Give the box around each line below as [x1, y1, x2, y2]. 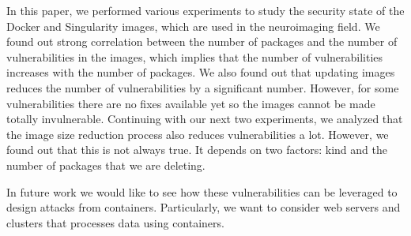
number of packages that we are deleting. [6, 156, 205, 173]
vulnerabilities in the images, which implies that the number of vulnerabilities [6, 48, 383, 65]
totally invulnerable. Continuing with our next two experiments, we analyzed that [6, 111, 403, 127]
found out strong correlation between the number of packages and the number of [6, 33, 398, 50]
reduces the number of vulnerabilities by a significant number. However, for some [6, 79, 399, 96]
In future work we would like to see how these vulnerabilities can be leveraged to [6, 183, 398, 200]
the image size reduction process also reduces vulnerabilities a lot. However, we [6, 125, 389, 142]
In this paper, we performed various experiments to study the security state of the [6, 2, 405, 18]
